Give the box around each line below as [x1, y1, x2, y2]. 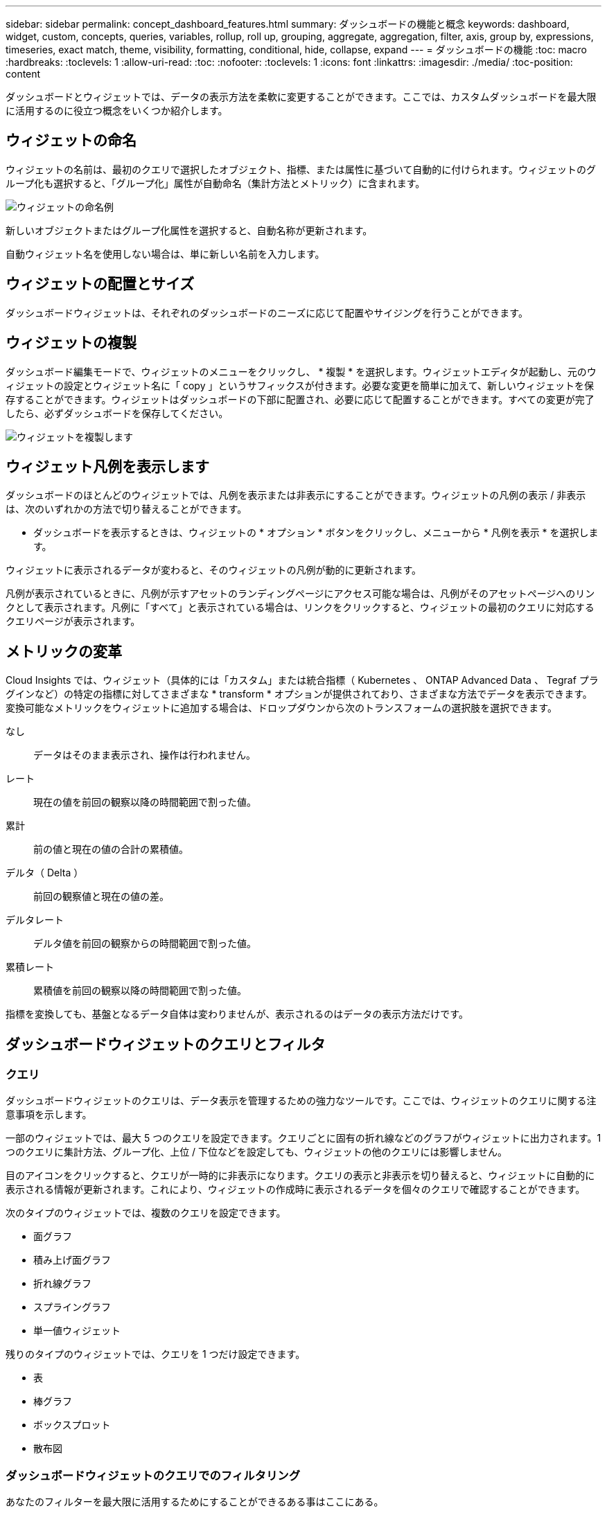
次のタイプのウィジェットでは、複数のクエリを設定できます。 [6, 1207, 286, 1219]
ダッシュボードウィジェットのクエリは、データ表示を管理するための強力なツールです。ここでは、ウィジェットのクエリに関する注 [6, 1095, 597, 1107]
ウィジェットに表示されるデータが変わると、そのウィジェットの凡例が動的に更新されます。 [6, 564, 422, 576]
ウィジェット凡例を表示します [6, 457, 209, 475]
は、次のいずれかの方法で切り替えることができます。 [6, 503, 247, 515]
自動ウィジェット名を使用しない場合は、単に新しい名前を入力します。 [6, 247, 325, 260]
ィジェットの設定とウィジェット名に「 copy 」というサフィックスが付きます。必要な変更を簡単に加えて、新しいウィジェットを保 [6, 379, 594, 391]
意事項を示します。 [6, 1108, 92, 1121]
